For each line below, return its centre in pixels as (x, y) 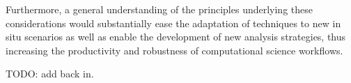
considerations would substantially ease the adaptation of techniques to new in (173, 23)
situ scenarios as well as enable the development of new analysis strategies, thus (176, 37)
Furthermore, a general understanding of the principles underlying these (159, 9)
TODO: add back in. (50, 74)
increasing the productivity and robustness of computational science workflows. (174, 50)
